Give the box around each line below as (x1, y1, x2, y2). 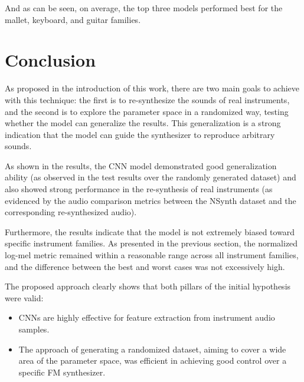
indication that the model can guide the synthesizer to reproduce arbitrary (5, 128, 275, 140)
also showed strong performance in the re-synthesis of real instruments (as (5, 183, 273, 195)
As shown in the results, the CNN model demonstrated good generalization (5, 159, 277, 172)
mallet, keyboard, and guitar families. (5, 13, 141, 25)
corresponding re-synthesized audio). (5, 206, 137, 218)
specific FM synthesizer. (18, 365, 106, 378)
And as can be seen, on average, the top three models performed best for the (5, 2, 283, 14)
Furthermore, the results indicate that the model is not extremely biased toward (5, 225, 295, 238)
